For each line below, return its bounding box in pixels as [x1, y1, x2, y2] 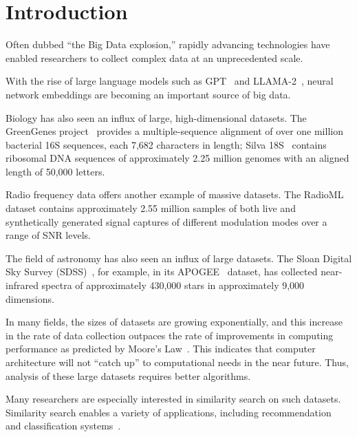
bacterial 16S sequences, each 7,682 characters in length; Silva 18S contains [6, 137, 327, 151]
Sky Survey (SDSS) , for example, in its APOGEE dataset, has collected [6, 264, 318, 279]
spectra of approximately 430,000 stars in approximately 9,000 [41, 278, 305, 292]
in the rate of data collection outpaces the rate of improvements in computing [6, 328, 334, 342]
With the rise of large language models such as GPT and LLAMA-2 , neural [6, 74, 334, 88]
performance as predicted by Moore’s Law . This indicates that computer [6, 341, 316, 356]
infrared [6, 278, 39, 292]
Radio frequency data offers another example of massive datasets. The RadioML [6, 187, 344, 202]
